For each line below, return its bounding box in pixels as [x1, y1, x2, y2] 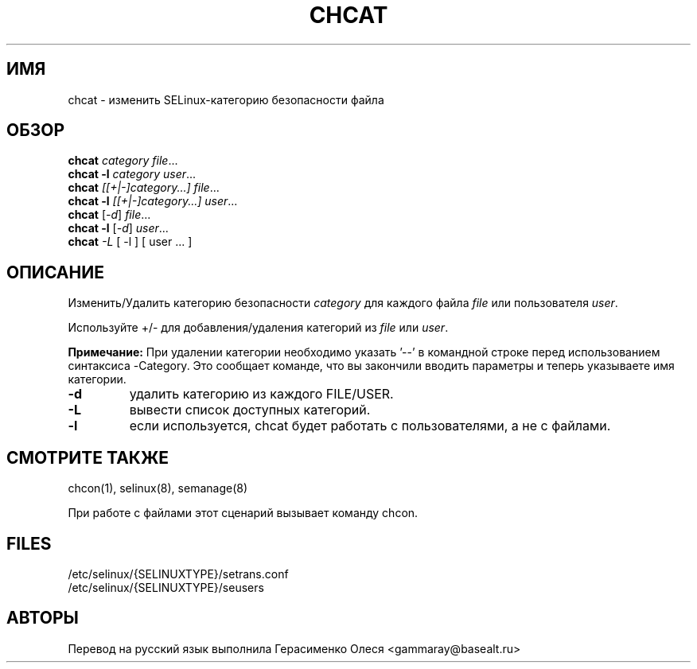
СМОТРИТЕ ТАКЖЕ [6, 447, 169, 468]
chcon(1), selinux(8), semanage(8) [68, 481, 248, 496]
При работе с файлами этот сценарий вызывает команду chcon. [68, 506, 419, 520]
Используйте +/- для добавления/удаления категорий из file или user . [68, 321, 449, 335]
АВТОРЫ [6, 608, 79, 628]
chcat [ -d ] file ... [68, 208, 151, 222]
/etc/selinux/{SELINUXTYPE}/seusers [68, 580, 264, 594]
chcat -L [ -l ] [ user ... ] [68, 235, 193, 249]
